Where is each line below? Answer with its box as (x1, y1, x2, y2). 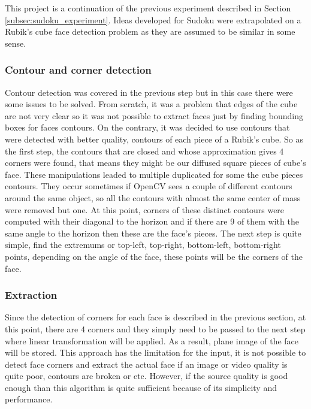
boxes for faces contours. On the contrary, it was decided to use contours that (5, 121, 290, 134)
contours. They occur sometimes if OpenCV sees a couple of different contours (5, 180, 292, 192)
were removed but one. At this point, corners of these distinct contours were (5, 203, 285, 216)
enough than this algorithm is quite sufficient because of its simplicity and (5, 381, 277, 393)
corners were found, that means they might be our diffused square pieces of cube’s (5, 156, 306, 169)
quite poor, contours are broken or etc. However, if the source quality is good (5, 369, 288, 382)
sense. (5, 37, 26, 49)
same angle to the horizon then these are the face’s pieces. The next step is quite (5, 226, 301, 239)
